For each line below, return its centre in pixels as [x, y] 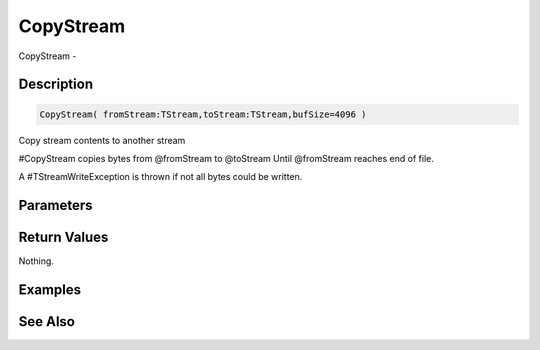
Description [56, 84]
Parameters [55, 205]
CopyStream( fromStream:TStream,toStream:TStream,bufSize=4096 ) [203, 114]
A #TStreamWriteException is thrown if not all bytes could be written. [160, 177]
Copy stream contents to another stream [102, 140]
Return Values [63, 237]
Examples [50, 290]
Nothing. [36, 261]
